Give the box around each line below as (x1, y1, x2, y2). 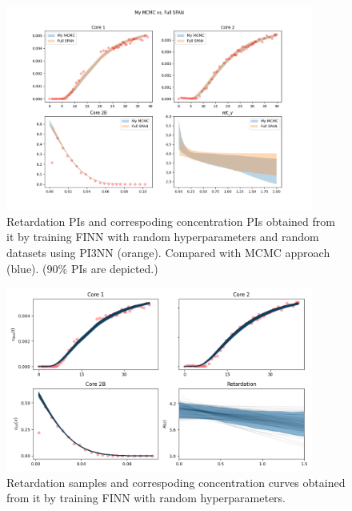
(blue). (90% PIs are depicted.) (6, 260, 158, 276)
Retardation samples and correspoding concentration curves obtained (6, 473, 346, 490)
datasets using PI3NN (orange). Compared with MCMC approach (6, 243, 330, 260)
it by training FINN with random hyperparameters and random (6, 228, 319, 245)
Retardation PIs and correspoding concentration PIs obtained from (6, 212, 335, 229)
